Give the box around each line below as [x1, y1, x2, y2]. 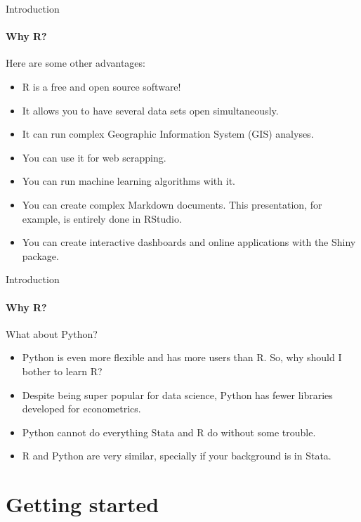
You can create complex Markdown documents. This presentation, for [22, 197, 322, 211]
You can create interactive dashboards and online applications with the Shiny [22, 235, 356, 249]
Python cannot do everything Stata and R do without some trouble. [22, 424, 316, 439]
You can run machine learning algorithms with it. [22, 174, 235, 188]
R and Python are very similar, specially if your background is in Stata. [22, 448, 332, 463]
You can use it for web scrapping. [22, 150, 166, 164]
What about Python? [6, 326, 98, 341]
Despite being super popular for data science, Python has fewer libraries [22, 387, 333, 402]
